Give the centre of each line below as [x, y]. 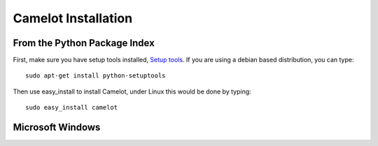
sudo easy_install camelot [72, 108]
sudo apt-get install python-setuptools [96, 76]
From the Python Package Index [84, 43]
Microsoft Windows [57, 127]
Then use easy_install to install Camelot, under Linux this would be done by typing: [132, 92]
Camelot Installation [73, 18]
